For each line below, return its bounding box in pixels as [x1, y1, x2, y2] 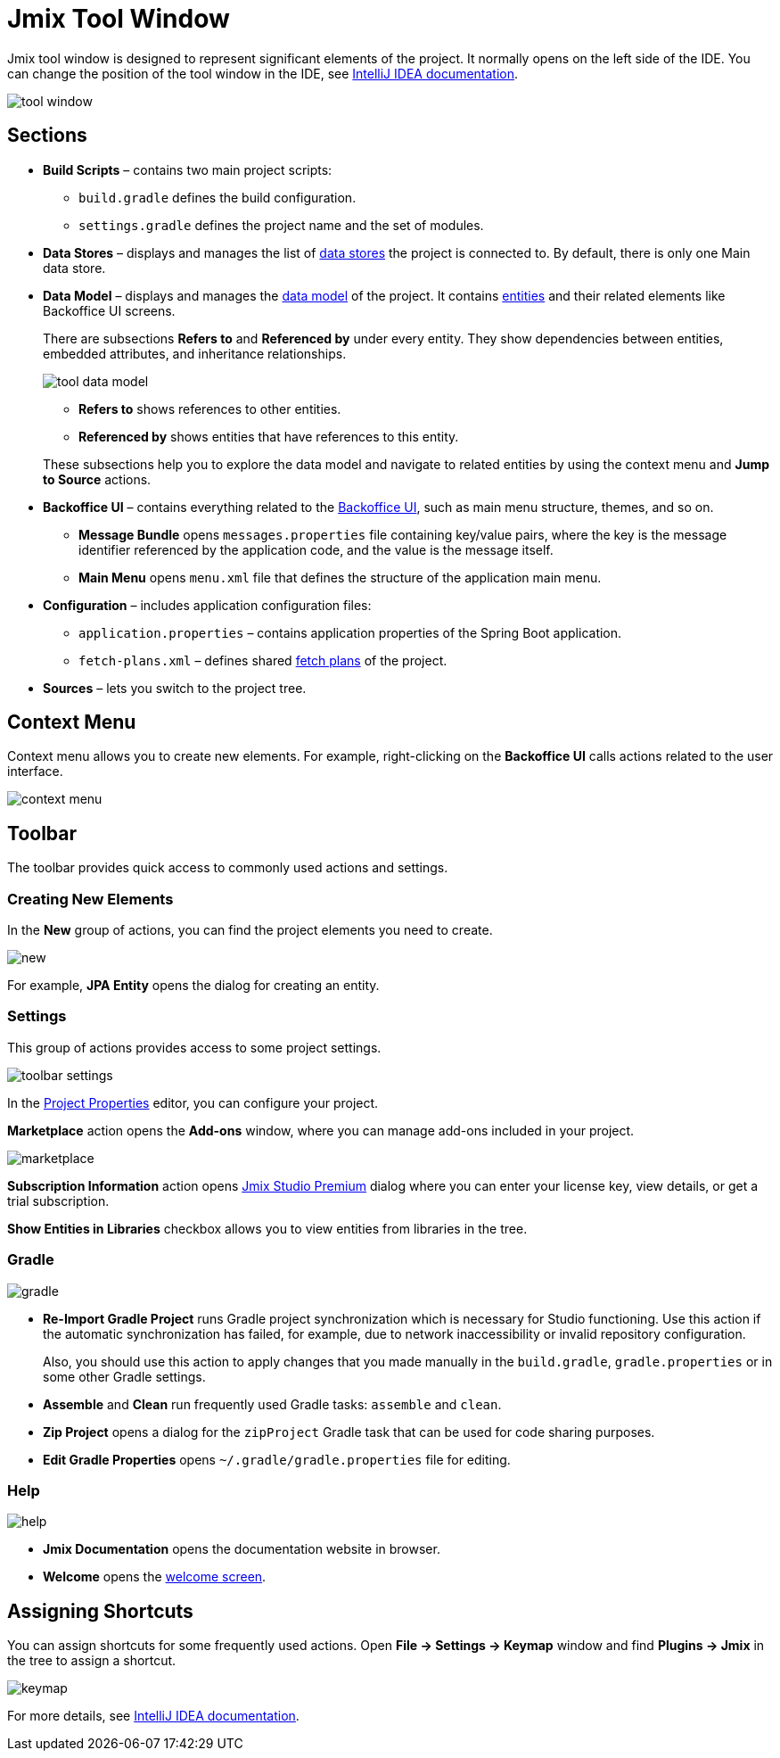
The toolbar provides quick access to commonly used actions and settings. [7, 860, 448, 876]
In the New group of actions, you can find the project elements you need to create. [7, 922, 493, 938]
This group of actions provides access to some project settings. [7, 1039, 382, 1055]
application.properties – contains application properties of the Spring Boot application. [78, 624, 622, 640]
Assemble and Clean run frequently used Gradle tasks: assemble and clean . [43, 1396, 502, 1412]
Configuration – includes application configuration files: [43, 597, 372, 613]
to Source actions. [43, 471, 152, 487]
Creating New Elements [7, 889, 174, 908]
